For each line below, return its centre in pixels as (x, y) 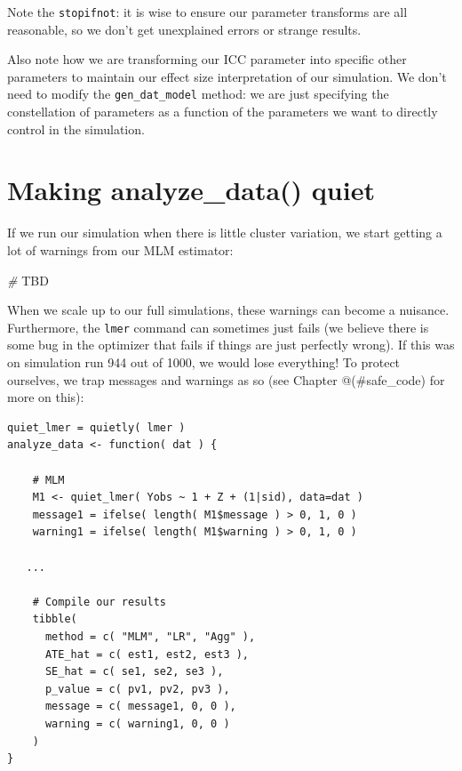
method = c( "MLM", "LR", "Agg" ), (150, 636)
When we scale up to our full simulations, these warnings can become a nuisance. (228, 310)
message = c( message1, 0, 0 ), (140, 707)
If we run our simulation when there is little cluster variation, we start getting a (225, 233)
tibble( (55, 619)
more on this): (46, 397)
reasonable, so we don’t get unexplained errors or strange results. (184, 29)
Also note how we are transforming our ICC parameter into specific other (207, 59)
